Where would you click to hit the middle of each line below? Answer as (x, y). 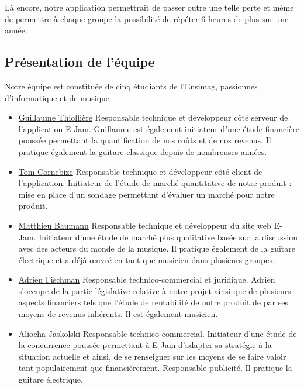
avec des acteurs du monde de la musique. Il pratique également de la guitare (157, 248)
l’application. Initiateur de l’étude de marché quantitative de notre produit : (155, 183)
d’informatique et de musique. (58, 97)
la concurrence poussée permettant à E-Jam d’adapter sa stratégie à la (145, 345)
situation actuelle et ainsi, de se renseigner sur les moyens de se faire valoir (152, 356)
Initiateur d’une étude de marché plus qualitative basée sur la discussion (168, 237)
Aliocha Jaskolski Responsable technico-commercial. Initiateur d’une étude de (158, 333)
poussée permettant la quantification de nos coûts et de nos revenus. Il (145, 140)
